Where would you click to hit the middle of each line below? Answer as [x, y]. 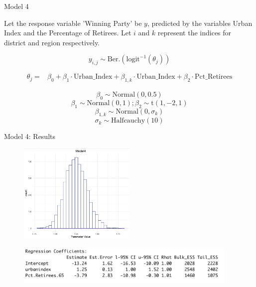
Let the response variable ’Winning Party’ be [73, 23]
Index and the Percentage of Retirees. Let [68, 33]
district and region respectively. [52, 42]
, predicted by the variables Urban [200, 23]
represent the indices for [194, 33]
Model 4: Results [30, 136]
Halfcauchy [128, 121]
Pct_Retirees [214, 77]
